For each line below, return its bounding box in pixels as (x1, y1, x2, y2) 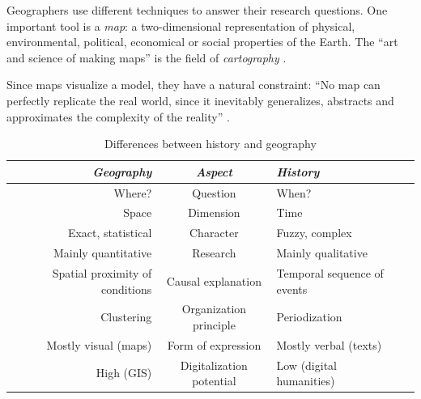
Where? (113, 184, 152, 201)
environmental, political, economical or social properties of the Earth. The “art (6, 33, 398, 50)
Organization (181, 300, 247, 317)
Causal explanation (166, 272, 262, 289)
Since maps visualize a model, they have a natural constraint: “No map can (6, 76, 381, 93)
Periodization (276, 308, 342, 325)
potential (192, 372, 236, 389)
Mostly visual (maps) (46, 336, 152, 353)
